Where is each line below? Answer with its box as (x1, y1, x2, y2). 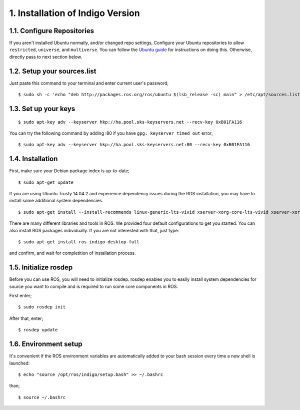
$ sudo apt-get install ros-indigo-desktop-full (18, 239, 139, 245)
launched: (9, 360, 30, 366)
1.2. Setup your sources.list (9, 67, 96, 75)
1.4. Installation (9, 155, 58, 163)
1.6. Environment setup (9, 340, 82, 348)
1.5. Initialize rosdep (9, 263, 73, 272)
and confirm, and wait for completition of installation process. (9, 250, 136, 256)
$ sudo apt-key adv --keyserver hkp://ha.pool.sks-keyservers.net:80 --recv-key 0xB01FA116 (18, 142, 250, 148)
